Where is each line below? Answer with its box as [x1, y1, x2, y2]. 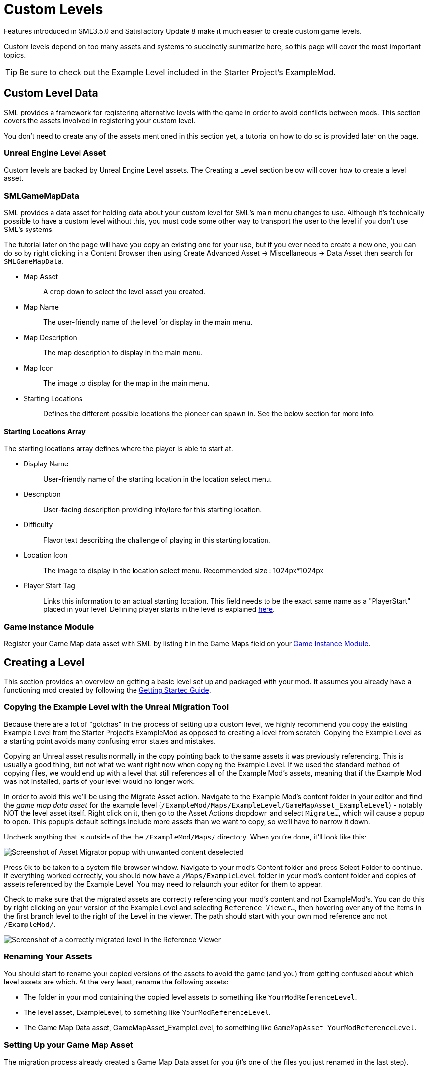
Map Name [24, 303, 59, 312]
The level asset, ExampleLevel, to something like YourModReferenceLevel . [24, 1008, 271, 1017]
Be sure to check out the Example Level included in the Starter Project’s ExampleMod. [19, 67, 336, 77]
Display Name [24, 460, 69, 468]
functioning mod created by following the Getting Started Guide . [4, 685, 211, 694]
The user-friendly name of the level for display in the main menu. [43, 318, 253, 327]
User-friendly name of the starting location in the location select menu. [43, 475, 272, 484]
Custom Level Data [4, 87, 98, 100]
